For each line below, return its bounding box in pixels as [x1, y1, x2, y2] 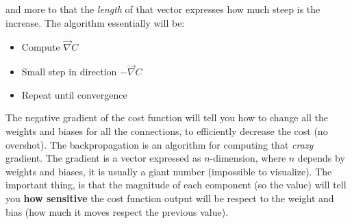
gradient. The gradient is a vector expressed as [5, 151, 201, 165]
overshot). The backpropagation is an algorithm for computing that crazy [5, 137, 314, 151]
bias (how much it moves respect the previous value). [5, 204, 229, 219]
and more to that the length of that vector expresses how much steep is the [5, 2, 320, 16]
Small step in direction [21, 64, 117, 79]
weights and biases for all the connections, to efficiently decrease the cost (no [5, 124, 328, 138]
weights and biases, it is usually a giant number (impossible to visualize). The [5, 164, 332, 178]
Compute [21, 40, 60, 54]
